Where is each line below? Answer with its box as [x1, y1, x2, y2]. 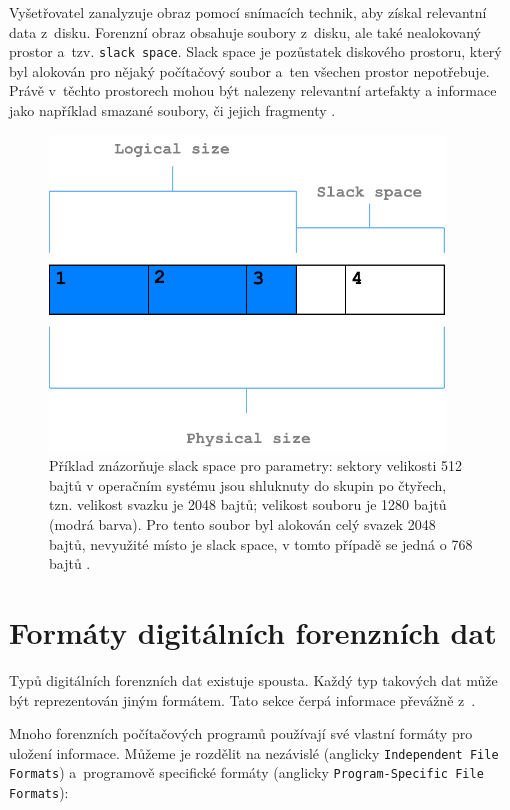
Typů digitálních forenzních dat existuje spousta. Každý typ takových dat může [9, 669, 498, 690]
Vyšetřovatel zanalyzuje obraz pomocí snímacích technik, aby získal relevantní [9, 2, 487, 22]
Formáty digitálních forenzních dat [9, 611, 497, 652]
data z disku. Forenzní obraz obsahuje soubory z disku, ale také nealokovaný [9, 21, 481, 42]
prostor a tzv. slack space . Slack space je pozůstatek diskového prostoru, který [9, 41, 502, 62]
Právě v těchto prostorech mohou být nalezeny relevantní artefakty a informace [9, 80, 497, 101]
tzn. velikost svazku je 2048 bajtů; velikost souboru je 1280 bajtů [49, 494, 447, 515]
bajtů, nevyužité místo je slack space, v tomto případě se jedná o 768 [49, 533, 473, 554]
